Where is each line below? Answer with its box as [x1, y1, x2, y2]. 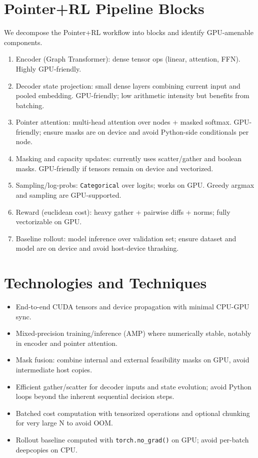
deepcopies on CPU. [15, 444, 77, 454]
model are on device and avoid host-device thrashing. [15, 243, 179, 253]
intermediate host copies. [15, 364, 92, 374]
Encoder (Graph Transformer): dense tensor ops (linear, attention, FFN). [15, 54, 240, 64]
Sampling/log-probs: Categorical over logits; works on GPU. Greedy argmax [15, 180, 254, 190]
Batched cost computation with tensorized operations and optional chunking [15, 407, 250, 418]
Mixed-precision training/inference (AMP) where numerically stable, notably [15, 328, 251, 338]
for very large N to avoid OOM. [15, 417, 113, 428]
